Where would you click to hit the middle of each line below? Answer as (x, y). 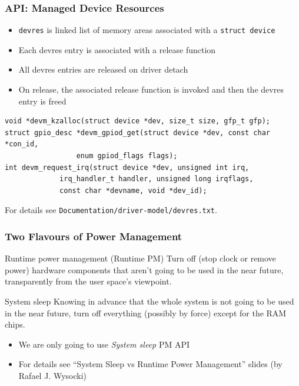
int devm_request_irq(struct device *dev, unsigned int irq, (127, 167)
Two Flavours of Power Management (94, 236)
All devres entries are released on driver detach (103, 69)
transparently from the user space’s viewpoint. (88, 281)
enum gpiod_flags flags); (127, 156)
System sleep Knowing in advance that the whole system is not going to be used (149, 301)
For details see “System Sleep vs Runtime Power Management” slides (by (150, 364)
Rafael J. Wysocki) (52, 376)
